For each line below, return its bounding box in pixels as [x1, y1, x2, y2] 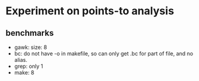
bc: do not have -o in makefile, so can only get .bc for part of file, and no [14, 50, 194, 57]
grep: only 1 [14, 63, 43, 70]
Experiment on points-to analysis [5, 4, 174, 18]
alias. [14, 57, 27, 63]
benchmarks [5, 28, 54, 38]
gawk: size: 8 [14, 43, 47, 51]
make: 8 [14, 69, 35, 76]
